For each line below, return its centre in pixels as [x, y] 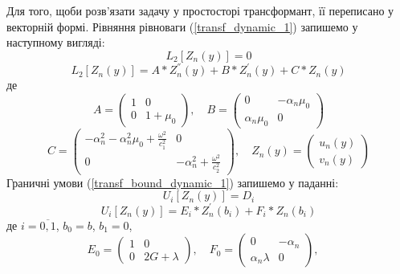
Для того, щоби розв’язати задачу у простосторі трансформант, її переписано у [200, 10]
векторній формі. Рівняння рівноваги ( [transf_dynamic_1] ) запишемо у [182, 26]
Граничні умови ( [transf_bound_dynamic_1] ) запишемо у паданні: [173, 182]
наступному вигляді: [56, 42]
